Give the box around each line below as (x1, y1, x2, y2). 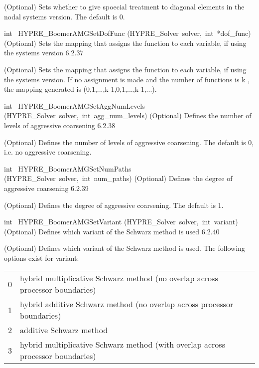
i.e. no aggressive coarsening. (4, 147, 92, 157)
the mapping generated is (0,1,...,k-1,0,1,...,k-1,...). (4, 84, 157, 94)
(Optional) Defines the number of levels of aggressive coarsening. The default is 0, (4, 137, 254, 147)
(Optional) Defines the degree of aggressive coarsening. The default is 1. (4, 199, 224, 210)
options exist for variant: (4, 252, 79, 263)
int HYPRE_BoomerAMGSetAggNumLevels (4, 100, 145, 111)
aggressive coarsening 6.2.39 (4, 183, 89, 193)
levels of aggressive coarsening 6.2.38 (4, 120, 116, 130)
